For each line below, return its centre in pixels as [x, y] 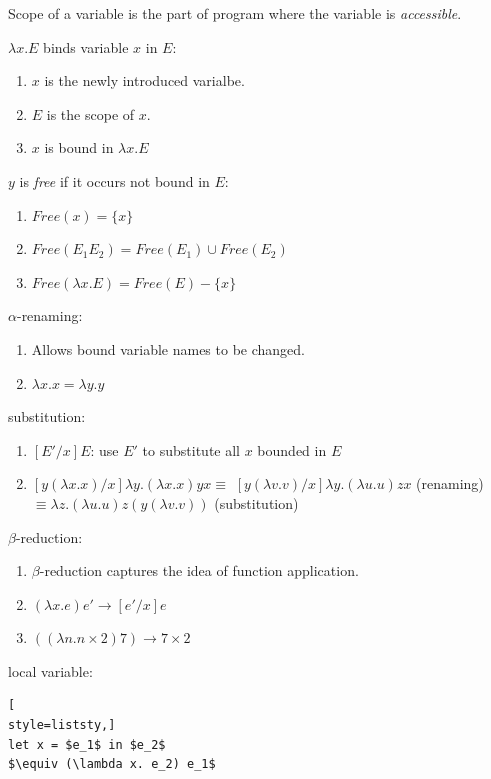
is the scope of [90, 113]
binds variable [86, 46]
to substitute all [191, 449]
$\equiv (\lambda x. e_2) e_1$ [112, 764]
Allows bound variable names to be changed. [168, 348]
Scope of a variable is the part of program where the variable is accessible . [235, 13]
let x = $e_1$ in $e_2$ [87, 744]
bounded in [292, 449]
